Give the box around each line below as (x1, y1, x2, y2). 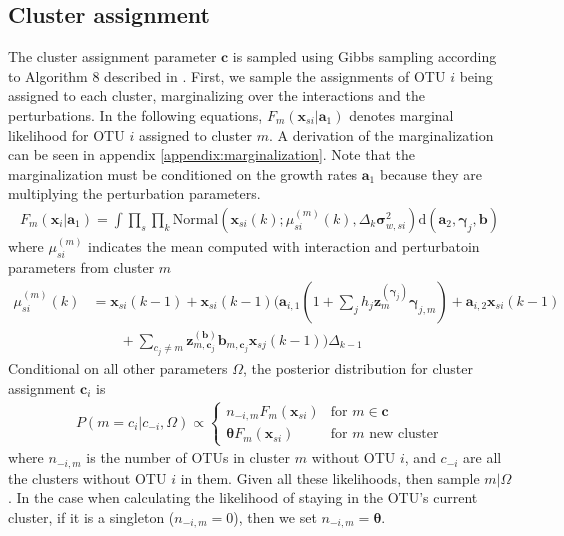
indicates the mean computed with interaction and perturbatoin (88, 236, 480, 257)
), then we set (233, 506, 317, 527)
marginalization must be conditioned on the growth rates (8, 163, 358, 184)
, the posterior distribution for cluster (243, 358, 473, 379)
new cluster (369, 427, 439, 442)
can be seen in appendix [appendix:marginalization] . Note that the (8, 144, 415, 165)
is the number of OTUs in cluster (86, 447, 291, 468)
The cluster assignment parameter (8, 46, 217, 67)
